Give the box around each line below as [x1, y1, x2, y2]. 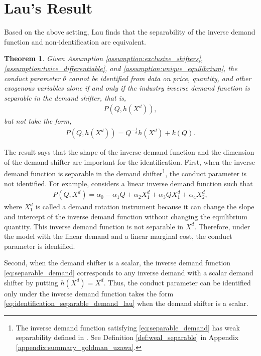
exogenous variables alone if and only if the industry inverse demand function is [4, 83, 250, 93]
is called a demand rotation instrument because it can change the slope [35, 201, 254, 212]
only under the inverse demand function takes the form [4, 288, 174, 298]
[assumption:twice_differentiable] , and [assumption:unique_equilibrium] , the [4, 63, 237, 73]
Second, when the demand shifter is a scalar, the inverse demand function [4, 257, 231, 268]
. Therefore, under [194, 221, 250, 231]
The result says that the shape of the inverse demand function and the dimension [4, 147, 254, 157]
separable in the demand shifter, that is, [4, 92, 126, 103]
